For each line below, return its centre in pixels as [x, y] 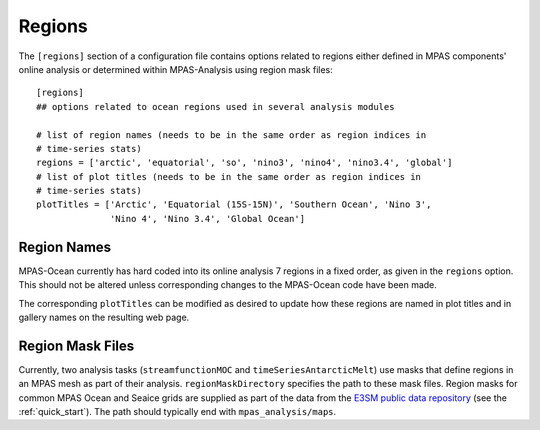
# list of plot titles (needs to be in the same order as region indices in [229, 176]
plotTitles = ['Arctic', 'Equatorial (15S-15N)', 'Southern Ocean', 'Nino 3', [234, 204]
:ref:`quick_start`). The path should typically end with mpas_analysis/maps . [177, 411]
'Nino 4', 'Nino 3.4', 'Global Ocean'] [207, 218]
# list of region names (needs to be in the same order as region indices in [231, 134]
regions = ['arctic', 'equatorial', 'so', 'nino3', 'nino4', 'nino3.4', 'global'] [244, 163]
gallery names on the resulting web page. [104, 317]
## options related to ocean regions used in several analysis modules [215, 106]
